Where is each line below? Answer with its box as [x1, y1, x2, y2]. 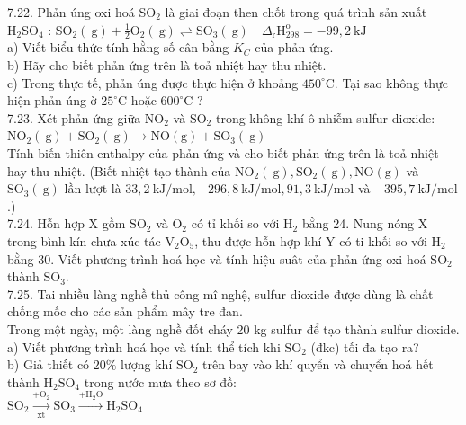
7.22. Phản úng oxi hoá [7, 3, 135, 21]
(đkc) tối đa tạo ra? [310, 337, 419, 356]
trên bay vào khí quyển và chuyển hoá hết [202, 355, 434, 374]
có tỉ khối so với [191, 214, 280, 233]
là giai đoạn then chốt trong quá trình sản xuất [165, 3, 427, 21]
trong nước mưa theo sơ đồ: [84, 372, 237, 391]
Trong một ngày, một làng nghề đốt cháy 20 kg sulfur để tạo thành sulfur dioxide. [7, 319, 460, 338]
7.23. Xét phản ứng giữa [7, 108, 141, 127]
